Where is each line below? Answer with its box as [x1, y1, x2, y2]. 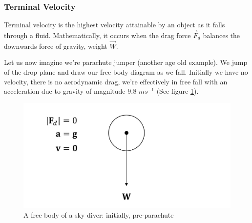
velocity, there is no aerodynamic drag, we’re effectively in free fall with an [4, 76, 228, 86]
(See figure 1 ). [156, 86, 199, 96]
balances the [203, 30, 240, 41]
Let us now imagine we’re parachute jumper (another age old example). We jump [4, 57, 248, 67]
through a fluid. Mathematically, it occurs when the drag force [4, 30, 191, 41]
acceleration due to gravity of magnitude [4, 86, 126, 96]
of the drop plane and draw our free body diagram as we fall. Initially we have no [4, 67, 248, 77]
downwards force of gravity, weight [4, 41, 107, 51]
